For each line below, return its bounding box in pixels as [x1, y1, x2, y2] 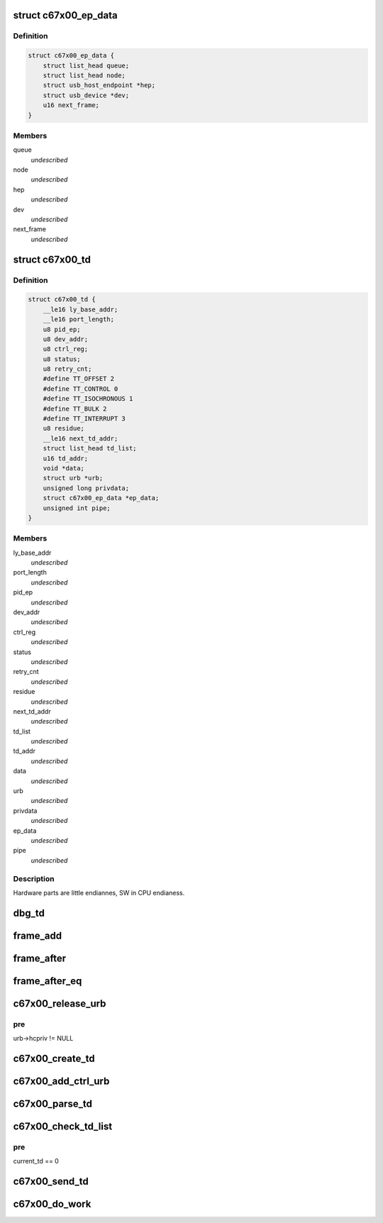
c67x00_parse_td [13, 1097, 92, 1109]
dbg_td [13, 907, 45, 919]
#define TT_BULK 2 [43, 404, 107, 413]
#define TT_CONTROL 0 [43, 384, 118, 393]
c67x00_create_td [13, 1052, 95, 1064]
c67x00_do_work [13, 1198, 91, 1210]
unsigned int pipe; [43, 504, 111, 512]
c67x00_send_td [13, 1175, 89, 1188]
